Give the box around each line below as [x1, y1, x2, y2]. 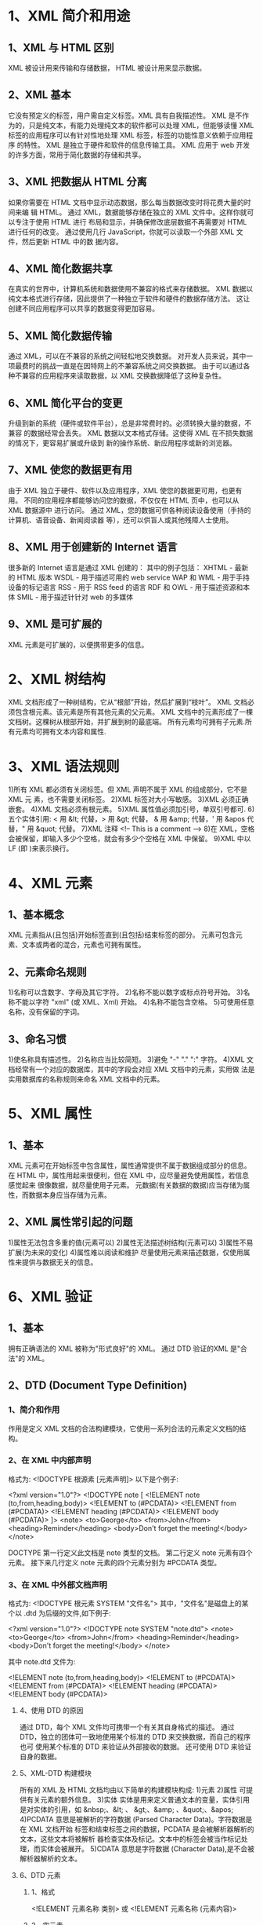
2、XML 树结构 [8, 670, 106, 688]
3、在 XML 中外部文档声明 [8, 1579, 108, 1590]
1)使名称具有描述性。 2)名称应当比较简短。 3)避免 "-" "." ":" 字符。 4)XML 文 [8, 1055, 254, 1064]
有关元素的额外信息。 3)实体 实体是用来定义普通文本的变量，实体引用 [26, 1795, 250, 1805]
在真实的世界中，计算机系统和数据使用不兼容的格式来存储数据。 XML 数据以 [8, 284, 253, 294]
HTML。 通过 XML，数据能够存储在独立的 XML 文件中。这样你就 [38, 207, 247, 217]
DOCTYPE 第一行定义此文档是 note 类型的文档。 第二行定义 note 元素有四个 [8, 1548, 253, 1557]
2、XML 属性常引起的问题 [8, 1215, 133, 1229]
